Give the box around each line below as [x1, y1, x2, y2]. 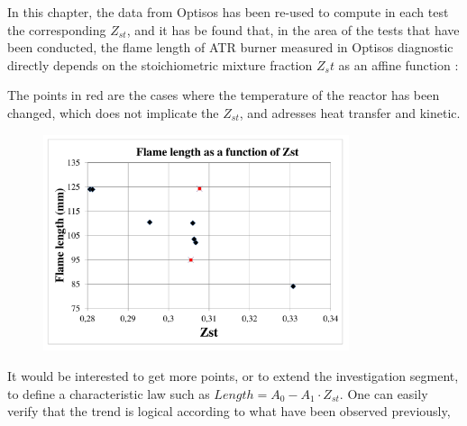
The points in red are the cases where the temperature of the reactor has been [7, 86, 440, 104]
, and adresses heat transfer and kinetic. [239, 103, 461, 122]
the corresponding [7, 20, 106, 39]
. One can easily [339, 384, 428, 403]
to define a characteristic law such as [7, 384, 210, 403]
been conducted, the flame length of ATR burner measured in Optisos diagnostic [7, 38, 453, 57]
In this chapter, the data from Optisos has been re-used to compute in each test [7, 3, 449, 21]
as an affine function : [338, 55, 459, 74]
